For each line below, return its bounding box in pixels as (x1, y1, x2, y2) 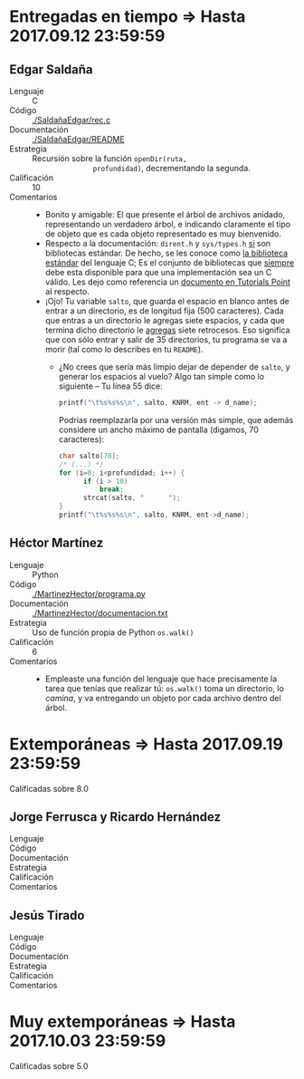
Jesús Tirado (9, 908, 85, 923)
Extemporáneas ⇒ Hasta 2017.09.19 (9, 734, 283, 754)
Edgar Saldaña (9, 62, 93, 77)
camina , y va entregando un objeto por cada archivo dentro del (44, 692, 282, 703)
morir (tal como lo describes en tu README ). (44, 344, 204, 354)
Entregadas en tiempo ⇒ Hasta (9, 6, 246, 27)
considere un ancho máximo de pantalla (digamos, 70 (58, 424, 260, 435)
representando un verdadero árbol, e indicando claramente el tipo (44, 219, 291, 229)
